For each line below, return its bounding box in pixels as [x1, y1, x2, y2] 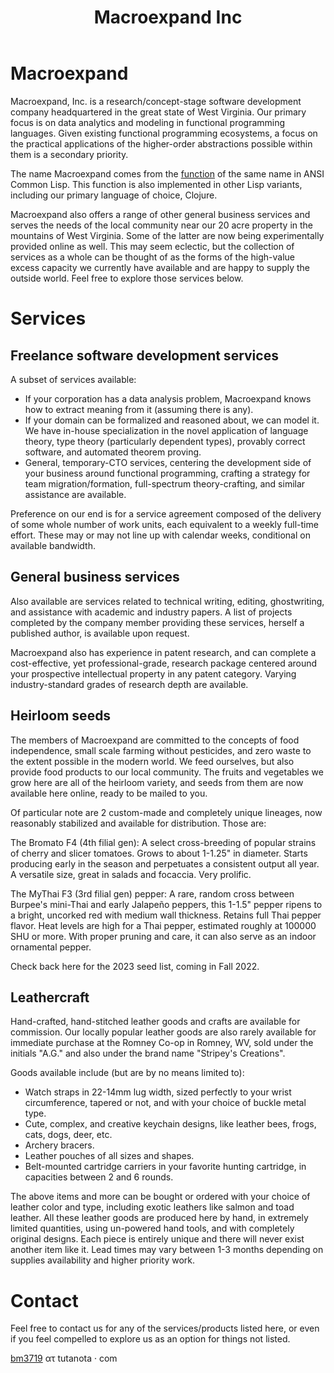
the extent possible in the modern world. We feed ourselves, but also [10, 755, 295, 767]
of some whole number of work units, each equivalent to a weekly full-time [10, 518, 319, 530]
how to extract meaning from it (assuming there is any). [24, 403, 254, 415]
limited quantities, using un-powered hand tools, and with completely [10, 1222, 295, 1235]
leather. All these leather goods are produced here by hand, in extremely [10, 1212, 309, 1224]
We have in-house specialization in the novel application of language [24, 424, 309, 436]
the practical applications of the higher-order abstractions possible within [10, 137, 313, 150]
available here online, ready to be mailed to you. [10, 787, 208, 799]
